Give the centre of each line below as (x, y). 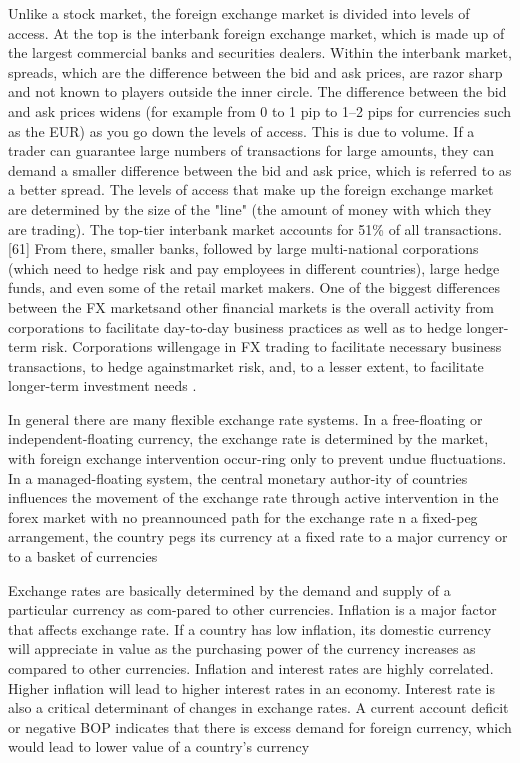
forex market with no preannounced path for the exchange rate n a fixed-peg (243, 516)
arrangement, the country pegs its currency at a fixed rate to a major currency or (258, 536)
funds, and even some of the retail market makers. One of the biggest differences (254, 287)
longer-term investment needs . (102, 385)
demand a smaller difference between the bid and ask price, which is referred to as (260, 169)
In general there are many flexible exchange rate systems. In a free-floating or (245, 418)
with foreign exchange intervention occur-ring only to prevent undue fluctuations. (257, 458)
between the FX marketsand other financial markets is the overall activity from (251, 306)
